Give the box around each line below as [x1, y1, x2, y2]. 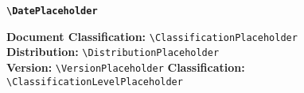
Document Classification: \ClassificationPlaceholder [6, 28, 298, 44]
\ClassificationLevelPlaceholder [6, 76, 183, 87]
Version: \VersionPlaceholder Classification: [6, 58, 245, 75]
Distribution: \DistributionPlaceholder [6, 43, 220, 60]
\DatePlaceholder [6, 6, 98, 17]
